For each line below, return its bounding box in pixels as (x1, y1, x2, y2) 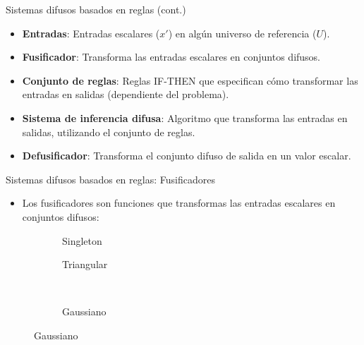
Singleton (62, 233, 102, 248)
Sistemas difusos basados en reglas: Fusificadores (6, 171, 215, 186)
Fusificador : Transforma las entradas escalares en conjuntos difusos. (22, 49, 321, 64)
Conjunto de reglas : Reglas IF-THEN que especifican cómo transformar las (22, 73, 358, 87)
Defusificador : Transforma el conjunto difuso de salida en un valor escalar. (22, 148, 351, 163)
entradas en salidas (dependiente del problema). (22, 87, 229, 102)
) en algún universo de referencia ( (168, 25, 317, 40)
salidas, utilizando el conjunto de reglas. (22, 124, 195, 139)
